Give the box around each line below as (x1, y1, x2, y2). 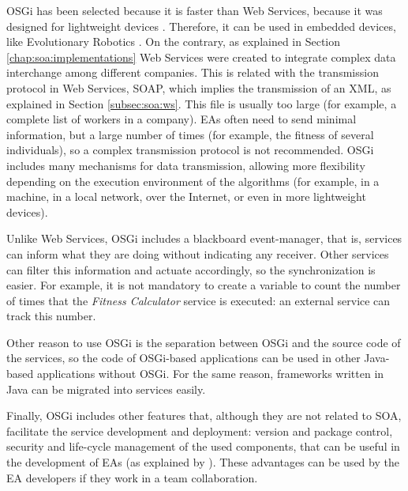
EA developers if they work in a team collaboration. (6, 469, 258, 485)
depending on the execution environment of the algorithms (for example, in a (6, 172, 380, 189)
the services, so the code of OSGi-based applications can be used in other (6, 349, 361, 366)
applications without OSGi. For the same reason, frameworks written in (36, 365, 384, 382)
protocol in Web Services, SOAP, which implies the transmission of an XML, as (6, 79, 391, 96)
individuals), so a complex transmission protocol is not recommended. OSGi (6, 142, 374, 158)
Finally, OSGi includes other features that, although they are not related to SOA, (6, 407, 402, 424)
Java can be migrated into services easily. (6, 380, 206, 397)
